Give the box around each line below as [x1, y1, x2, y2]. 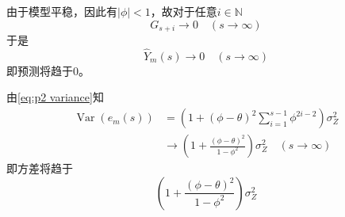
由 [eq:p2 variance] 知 [6, 89, 104, 105]
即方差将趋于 [6, 160, 73, 177]
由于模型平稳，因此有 [6, 3, 117, 19]
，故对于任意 [150, 3, 217, 19]
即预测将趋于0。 [6, 62, 90, 78]
